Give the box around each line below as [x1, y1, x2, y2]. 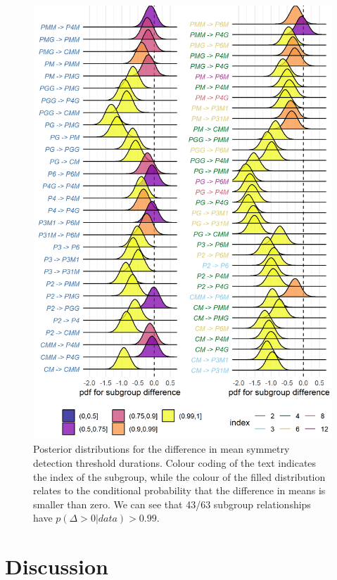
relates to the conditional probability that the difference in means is [33, 483, 326, 498]
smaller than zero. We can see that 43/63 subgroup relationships [33, 496, 311, 511]
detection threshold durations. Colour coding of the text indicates [33, 455, 317, 470]
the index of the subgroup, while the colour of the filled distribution [33, 469, 326, 484]
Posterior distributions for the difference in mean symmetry [33, 442, 290, 456]
